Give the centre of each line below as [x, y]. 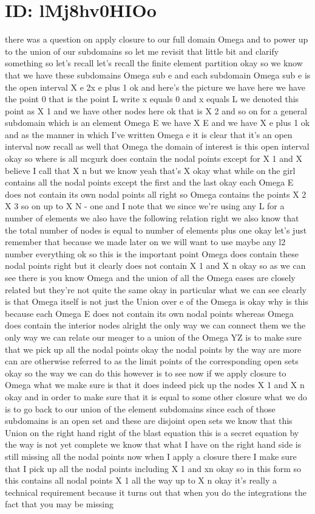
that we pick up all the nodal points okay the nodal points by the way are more [153, 349]
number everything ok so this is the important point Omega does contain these [152, 253]
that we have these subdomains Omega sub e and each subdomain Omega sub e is [158, 75]
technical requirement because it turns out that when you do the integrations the [156, 492]
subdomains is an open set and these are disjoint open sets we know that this [149, 421]
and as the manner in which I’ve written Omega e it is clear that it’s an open [149, 134]
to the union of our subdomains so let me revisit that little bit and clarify [142, 51]
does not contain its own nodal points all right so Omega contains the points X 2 [156, 194]
